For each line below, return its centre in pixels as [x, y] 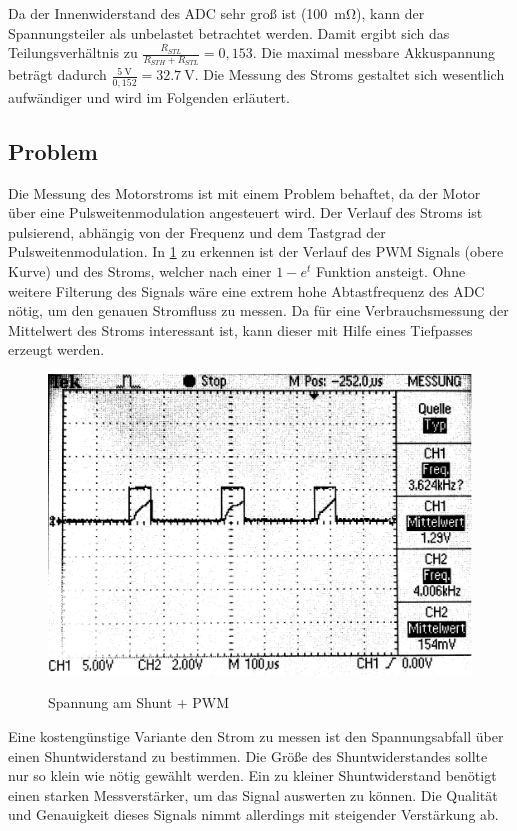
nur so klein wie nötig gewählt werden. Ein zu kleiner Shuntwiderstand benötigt [252, 775]
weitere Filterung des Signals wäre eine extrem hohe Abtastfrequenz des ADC [246, 290]
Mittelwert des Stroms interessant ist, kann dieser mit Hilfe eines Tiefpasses [240, 329]
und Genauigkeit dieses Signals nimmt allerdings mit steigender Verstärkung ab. [253, 814]
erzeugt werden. [56, 349]
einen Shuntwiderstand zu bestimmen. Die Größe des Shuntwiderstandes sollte [248, 755]
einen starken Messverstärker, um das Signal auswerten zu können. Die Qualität [253, 794]
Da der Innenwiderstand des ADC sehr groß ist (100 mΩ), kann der [216, 13]
